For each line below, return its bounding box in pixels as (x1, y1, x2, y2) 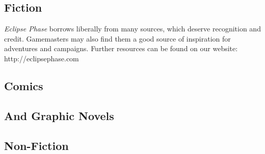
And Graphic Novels (4, 107, 114, 123)
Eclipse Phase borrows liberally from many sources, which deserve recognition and (4, 23, 261, 34)
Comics (4, 78, 43, 93)
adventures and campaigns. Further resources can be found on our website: (4, 43, 238, 54)
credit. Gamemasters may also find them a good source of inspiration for (4, 33, 231, 44)
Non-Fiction (4, 137, 69, 153)
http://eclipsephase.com (4, 53, 79, 63)
